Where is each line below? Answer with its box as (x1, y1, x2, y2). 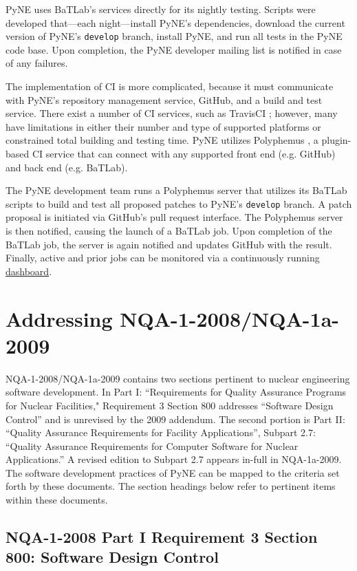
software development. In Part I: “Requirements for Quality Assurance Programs (6, 385, 347, 399)
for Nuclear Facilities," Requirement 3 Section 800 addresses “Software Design (6, 398, 334, 412)
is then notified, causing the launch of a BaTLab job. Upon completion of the (6, 224, 332, 238)
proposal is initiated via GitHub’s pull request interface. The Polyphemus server (6, 210, 343, 224)
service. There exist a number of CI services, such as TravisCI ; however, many (6, 106, 338, 120)
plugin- (321, 133, 351, 147)
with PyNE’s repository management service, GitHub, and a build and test (6, 92, 323, 107)
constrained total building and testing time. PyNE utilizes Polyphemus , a (6, 133, 318, 147)
